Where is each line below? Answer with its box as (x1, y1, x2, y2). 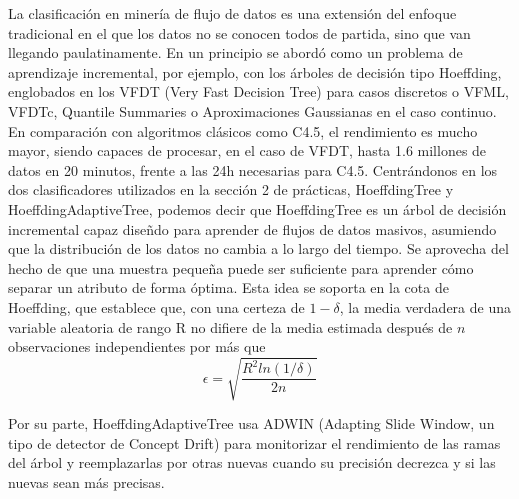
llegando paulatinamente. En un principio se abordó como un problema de (8, 42, 463, 63)
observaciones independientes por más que (8, 336, 266, 357)
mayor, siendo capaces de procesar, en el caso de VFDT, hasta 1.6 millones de (8, 140, 487, 161)
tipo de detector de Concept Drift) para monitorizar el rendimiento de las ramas (8, 432, 501, 453)
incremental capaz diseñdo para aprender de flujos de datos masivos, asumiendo (8, 218, 497, 239)
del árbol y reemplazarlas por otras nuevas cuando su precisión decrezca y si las (8, 452, 496, 473)
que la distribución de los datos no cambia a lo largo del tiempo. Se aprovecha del (8, 238, 509, 259)
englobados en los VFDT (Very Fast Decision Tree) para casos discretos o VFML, (8, 81, 509, 102)
